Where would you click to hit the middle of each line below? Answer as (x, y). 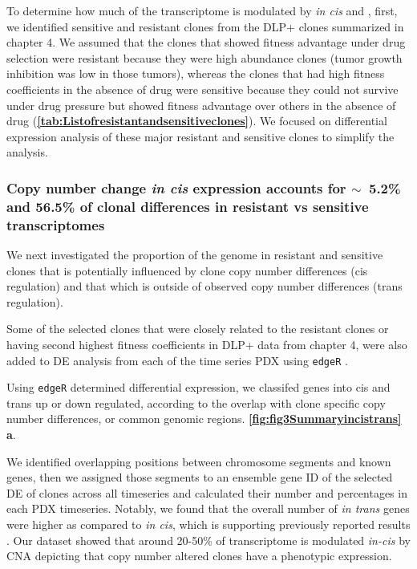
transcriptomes (56, 224)
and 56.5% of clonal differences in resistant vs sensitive (188, 206)
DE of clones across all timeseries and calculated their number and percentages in (207, 492)
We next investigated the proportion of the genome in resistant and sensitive (195, 254)
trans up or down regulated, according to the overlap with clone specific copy (196, 402)
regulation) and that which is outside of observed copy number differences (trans (204, 286)
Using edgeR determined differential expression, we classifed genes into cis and (198, 387)
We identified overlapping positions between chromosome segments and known (199, 461)
